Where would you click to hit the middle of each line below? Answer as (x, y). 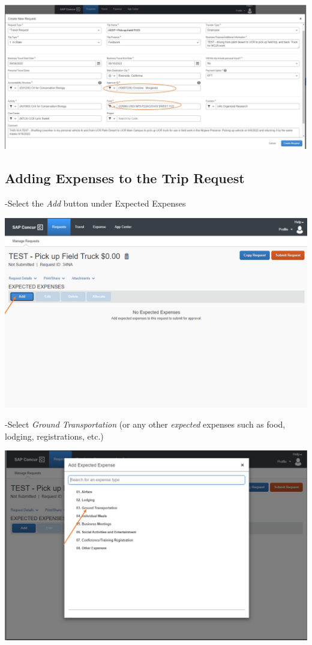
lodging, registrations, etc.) (54, 436)
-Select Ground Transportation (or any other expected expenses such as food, (145, 424)
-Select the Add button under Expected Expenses (95, 203)
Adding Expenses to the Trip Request (125, 178)
